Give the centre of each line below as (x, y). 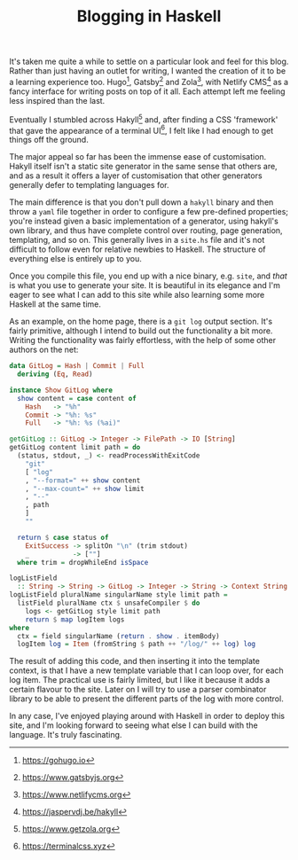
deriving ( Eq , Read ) (55, 374)
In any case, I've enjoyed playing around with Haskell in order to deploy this (147, 716)
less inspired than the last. (57, 100)
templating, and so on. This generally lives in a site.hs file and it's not (137, 240)
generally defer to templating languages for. (89, 185)
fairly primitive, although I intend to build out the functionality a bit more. (141, 331)
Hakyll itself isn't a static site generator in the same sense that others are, (143, 167)
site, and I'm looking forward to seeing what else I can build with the (134, 725)
